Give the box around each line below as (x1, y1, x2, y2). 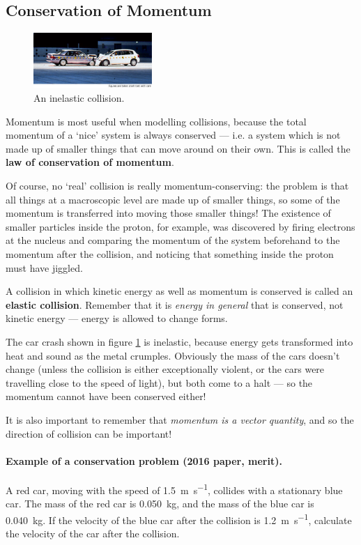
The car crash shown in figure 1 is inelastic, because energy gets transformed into (6, 334, 353, 348)
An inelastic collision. (33, 91, 125, 105)
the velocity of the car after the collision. (6, 526, 180, 541)
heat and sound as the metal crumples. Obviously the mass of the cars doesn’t (6, 348, 340, 362)
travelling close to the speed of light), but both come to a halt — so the (6, 375, 313, 390)
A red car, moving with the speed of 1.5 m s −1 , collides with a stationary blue (6, 480, 343, 497)
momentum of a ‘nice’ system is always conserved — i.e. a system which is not (6, 128, 341, 142)
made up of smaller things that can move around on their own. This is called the (6, 141, 351, 155)
